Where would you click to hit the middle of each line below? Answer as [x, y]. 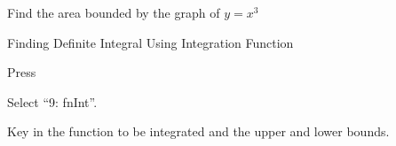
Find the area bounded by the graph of [114, 12]
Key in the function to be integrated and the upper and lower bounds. [198, 131]
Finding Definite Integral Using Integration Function [150, 42]
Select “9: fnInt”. [52, 101]
